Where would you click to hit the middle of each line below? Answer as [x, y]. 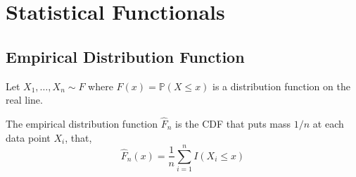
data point [28, 137]
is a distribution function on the [281, 86]
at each [328, 123]
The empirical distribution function [82, 123]
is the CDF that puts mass [233, 123]
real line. [24, 100]
